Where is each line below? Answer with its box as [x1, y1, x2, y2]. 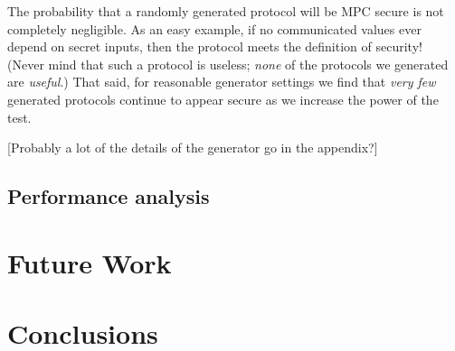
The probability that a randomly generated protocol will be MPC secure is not [7, 2, 444, 20]
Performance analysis [7, 182, 210, 210]
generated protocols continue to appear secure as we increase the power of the [7, 89, 439, 108]
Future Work [7, 244, 172, 281]
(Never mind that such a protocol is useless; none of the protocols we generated [7, 54, 449, 73]
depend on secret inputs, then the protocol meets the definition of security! [7, 37, 422, 56]
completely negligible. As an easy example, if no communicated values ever [7, 19, 422, 38]
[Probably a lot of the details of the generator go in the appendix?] [7, 138, 378, 157]
